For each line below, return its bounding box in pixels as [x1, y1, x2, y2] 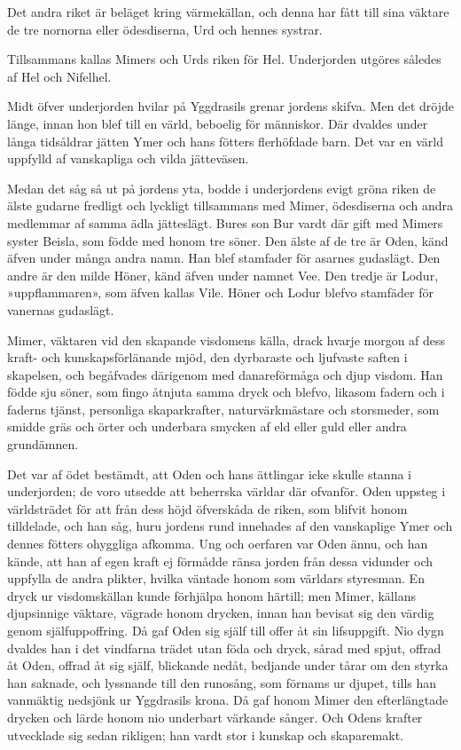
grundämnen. [7, 435, 79, 454]
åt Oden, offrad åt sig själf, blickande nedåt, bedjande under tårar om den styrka [7, 656, 449, 675]
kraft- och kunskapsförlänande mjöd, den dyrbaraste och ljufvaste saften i [7, 348, 408, 367]
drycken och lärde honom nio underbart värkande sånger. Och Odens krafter [7, 707, 423, 726]
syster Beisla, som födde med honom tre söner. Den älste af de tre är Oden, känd [7, 231, 449, 249]
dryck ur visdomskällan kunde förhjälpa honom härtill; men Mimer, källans [7, 586, 416, 604]
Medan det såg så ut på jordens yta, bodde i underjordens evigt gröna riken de [7, 178, 436, 197]
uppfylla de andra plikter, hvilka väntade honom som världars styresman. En [7, 569, 425, 588]
